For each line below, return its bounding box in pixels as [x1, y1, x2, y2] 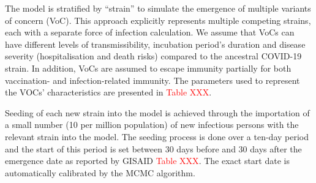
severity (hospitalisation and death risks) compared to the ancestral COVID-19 [5, 50, 302, 62]
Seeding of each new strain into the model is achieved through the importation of [5, 106, 310, 119]
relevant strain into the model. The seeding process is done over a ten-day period [5, 130, 309, 143]
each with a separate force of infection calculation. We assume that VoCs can [5, 26, 295, 39]
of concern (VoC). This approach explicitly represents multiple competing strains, [5, 13, 311, 26]
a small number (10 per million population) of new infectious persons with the [5, 118, 299, 131]
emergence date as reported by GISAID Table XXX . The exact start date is [5, 154, 290, 167]
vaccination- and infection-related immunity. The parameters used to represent [5, 73, 300, 86]
